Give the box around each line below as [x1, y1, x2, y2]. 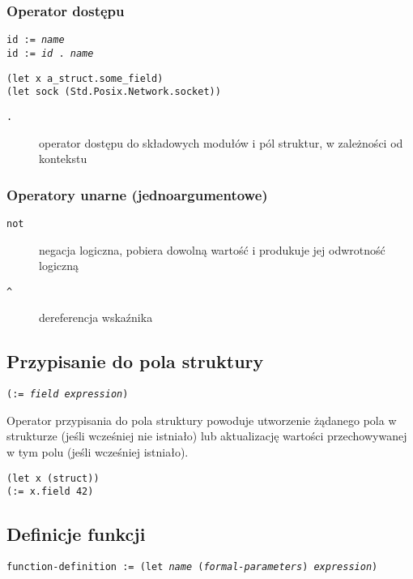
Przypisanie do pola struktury [6, 349, 264, 374]
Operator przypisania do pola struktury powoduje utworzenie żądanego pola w [6, 411, 397, 428]
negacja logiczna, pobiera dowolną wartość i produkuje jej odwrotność [39, 241, 385, 258]
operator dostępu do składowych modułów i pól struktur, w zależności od [39, 134, 403, 151]
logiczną [39, 257, 79, 274]
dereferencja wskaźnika [39, 309, 153, 326]
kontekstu [39, 150, 87, 167]
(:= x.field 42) [6, 486, 94, 498]
